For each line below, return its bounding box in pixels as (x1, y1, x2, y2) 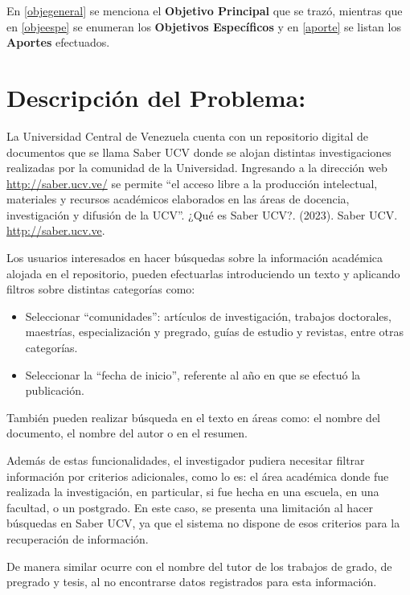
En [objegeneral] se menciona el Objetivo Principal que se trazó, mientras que (6, 2, 403, 18)
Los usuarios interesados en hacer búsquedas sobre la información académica (6, 249, 383, 266)
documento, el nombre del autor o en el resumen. (6, 425, 248, 441)
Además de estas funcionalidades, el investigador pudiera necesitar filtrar (6, 452, 365, 468)
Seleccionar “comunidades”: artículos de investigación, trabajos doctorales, (25, 307, 392, 324)
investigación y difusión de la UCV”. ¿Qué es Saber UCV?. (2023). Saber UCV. (6, 206, 398, 223)
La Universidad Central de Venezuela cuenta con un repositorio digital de (6, 127, 369, 144)
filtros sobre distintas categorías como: (6, 281, 195, 297)
